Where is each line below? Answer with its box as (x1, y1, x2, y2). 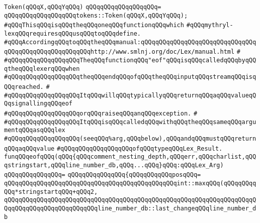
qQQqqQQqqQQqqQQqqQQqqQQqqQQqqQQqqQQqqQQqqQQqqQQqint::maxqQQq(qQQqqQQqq (4, 180, 256, 187)
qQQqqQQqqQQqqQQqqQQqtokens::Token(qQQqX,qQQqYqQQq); (4, 12, 188, 19)
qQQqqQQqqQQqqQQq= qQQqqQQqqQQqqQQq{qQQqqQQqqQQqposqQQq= (4, 171, 201, 179)
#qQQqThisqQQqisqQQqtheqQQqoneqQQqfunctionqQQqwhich (4, 22, 184, 29)
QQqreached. (4, 83, 44, 90)
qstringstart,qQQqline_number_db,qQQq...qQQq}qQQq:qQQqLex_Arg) (4, 161, 224, 169)
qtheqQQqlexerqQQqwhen (4, 65, 80, 72)
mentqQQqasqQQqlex (4, 127, 65, 134)
